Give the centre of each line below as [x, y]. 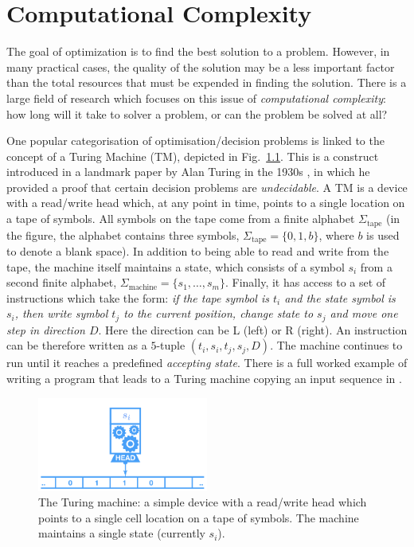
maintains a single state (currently [122, 533]
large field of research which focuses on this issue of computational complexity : [196, 98]
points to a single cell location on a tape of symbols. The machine [199, 517]
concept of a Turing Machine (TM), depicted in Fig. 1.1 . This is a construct [193, 156]
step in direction [46, 329]
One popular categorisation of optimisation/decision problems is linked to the [195, 141]
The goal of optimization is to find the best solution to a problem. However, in [198, 51]
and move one [364, 313]
